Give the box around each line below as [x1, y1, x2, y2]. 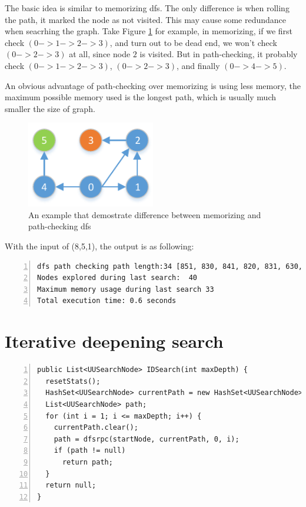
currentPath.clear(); [54, 423, 138, 432]
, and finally [177, 59, 220, 71]
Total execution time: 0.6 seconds [37, 297, 177, 305]
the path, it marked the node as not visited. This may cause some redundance [5, 13, 286, 25]
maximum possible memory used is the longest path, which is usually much [5, 91, 276, 103]
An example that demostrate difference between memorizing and [28, 208, 261, 220]
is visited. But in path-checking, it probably [139, 48, 298, 60]
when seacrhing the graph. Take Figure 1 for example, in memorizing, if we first [5, 25, 293, 37]
